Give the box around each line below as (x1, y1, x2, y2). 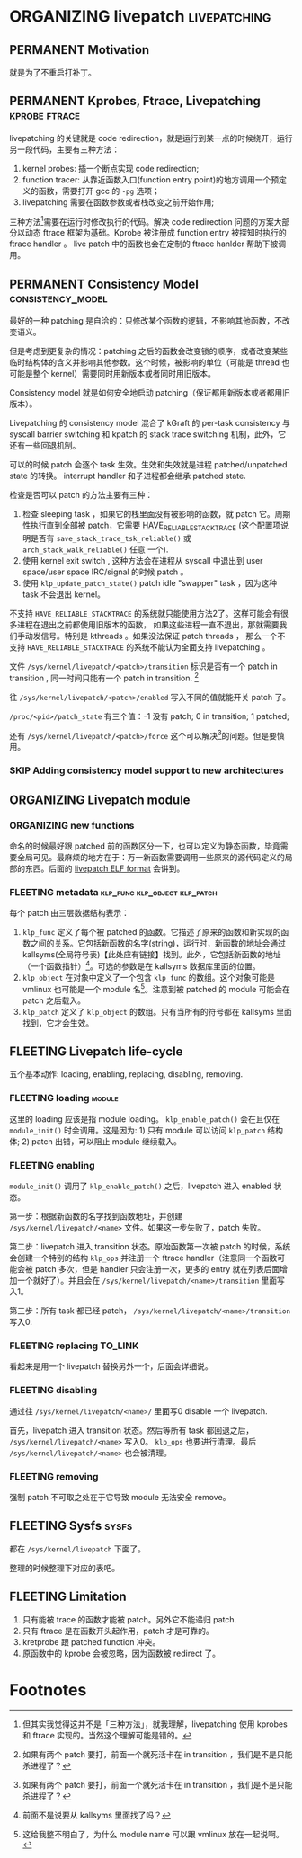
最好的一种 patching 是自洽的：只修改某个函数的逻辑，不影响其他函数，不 (9, 316, 283, 326)
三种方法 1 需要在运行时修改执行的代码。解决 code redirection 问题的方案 (9, 214, 274, 227)
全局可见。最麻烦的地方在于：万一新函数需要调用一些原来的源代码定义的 (16, 852, 285, 862)
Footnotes (9, 1679, 87, 1700)
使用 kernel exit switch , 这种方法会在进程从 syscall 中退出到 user (22, 556, 263, 566)
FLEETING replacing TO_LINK (9, 1339, 139, 1352)
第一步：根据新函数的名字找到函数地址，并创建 (9, 1211, 182, 1222)
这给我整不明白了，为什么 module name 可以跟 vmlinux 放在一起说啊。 (22, 1829, 285, 1840)
